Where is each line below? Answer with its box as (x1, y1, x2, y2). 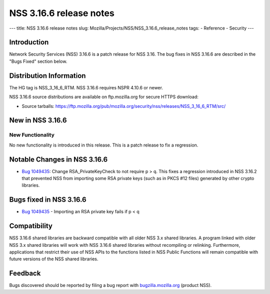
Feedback (9, 269, 41, 278)
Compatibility (9, 222, 52, 230)
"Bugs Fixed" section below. (9, 58, 67, 64)
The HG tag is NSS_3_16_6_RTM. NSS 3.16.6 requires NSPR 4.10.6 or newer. (9, 84, 163, 90)
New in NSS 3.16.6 (9, 116, 67, 125)
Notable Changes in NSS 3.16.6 (9, 155, 108, 164)
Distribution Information (9, 71, 86, 80)
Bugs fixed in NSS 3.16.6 (9, 196, 87, 204)
